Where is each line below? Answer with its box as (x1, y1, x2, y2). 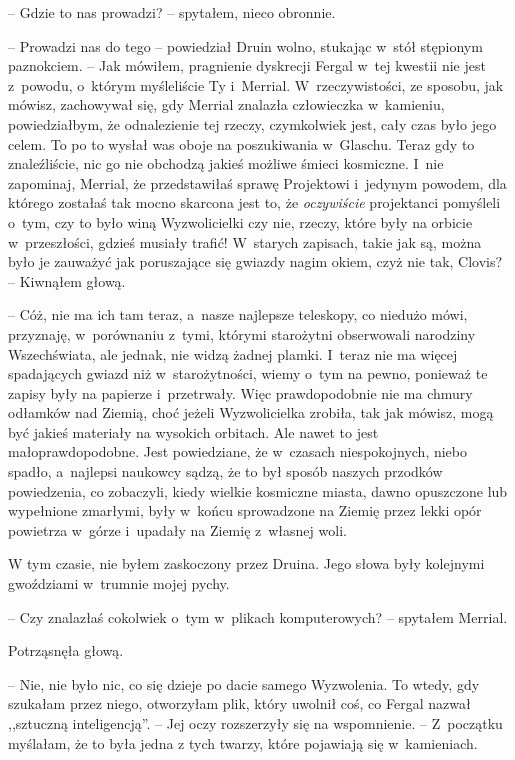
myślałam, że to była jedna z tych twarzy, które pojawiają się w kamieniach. (8, 732, 478, 753)
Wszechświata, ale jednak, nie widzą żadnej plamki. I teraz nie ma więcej (8, 343, 458, 364)
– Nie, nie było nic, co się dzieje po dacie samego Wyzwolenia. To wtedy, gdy (8, 673, 480, 694)
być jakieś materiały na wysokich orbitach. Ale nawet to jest (8, 421, 379, 442)
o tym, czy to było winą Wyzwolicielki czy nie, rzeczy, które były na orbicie (8, 211, 473, 232)
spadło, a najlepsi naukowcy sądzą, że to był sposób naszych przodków (8, 461, 443, 482)
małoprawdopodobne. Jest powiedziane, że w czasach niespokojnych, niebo (8, 441, 468, 462)
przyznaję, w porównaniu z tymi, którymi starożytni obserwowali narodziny (8, 323, 476, 344)
